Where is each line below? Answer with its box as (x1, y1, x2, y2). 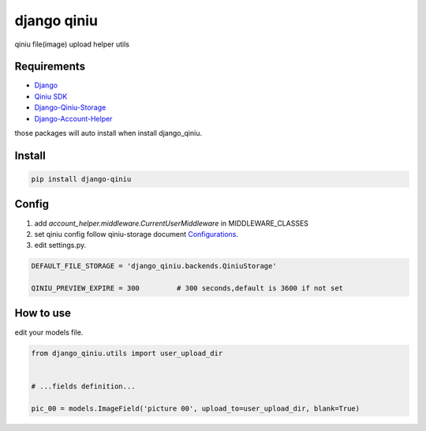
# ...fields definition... (31, 381, 136, 391)
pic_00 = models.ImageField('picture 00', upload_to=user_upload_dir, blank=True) (31, 403, 361, 413)
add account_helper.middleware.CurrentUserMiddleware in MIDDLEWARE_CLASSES (34, 218, 309, 228)
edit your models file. (14, 328, 84, 337)
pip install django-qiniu (31, 174, 132, 184)
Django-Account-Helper (34, 114, 113, 123)
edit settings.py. (34, 241, 87, 250)
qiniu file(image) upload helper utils (14, 39, 130, 49)
